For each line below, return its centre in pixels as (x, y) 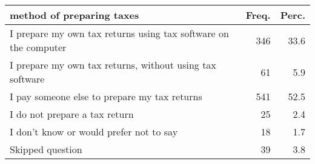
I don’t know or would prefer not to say (94, 132)
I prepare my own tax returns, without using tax (113, 65)
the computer (38, 47)
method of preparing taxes (75, 15)
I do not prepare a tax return (72, 114)
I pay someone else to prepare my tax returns (106, 96)
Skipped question (46, 149)
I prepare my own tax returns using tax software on (119, 33)
